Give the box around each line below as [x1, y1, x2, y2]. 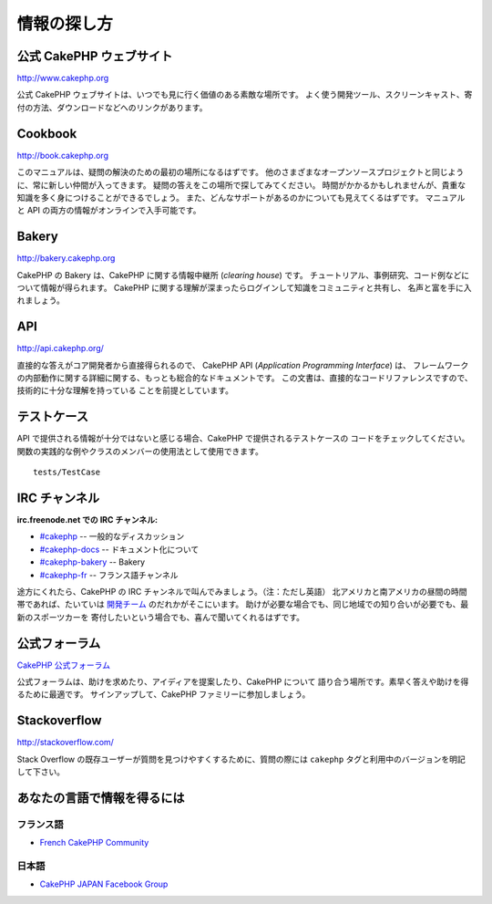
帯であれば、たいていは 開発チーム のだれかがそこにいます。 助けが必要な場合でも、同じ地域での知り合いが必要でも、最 [16, 598, 469, 610]
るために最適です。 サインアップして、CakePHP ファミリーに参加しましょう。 [16, 689, 311, 700]
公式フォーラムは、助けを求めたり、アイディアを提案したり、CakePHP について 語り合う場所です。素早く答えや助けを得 [16, 676, 469, 688]
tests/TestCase [33, 467, 101, 478]
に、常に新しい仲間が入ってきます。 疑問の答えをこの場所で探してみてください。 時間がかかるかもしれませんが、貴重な [16, 179, 466, 191]
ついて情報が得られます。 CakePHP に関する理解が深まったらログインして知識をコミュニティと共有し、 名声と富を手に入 [16, 283, 473, 293]
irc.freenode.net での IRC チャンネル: [16, 514, 159, 525]
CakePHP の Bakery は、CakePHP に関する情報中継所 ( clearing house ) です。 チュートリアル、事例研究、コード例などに [16, 269, 470, 280]
